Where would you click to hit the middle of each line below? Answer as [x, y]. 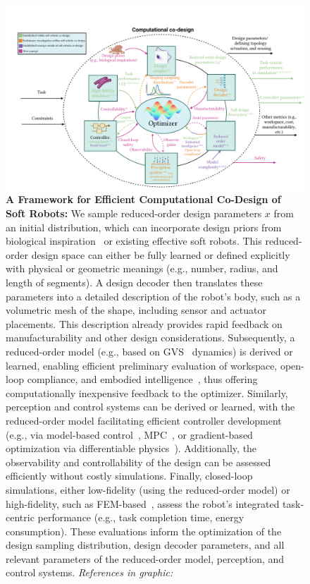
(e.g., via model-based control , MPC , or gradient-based [129, 434]
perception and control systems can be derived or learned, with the [150, 407]
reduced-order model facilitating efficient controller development [144, 420]
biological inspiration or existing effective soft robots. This [134, 241]
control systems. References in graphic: [89, 572]
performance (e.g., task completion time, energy [141, 517]
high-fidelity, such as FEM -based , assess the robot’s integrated [143, 503]
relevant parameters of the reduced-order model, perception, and [145, 558]
